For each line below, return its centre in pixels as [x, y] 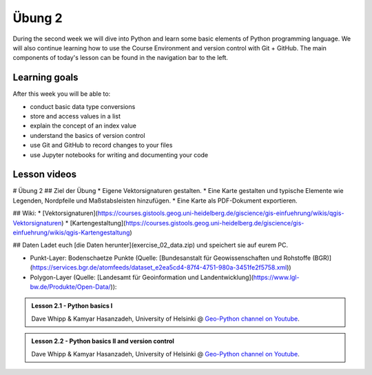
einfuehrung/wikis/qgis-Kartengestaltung [71, 233]
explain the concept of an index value [83, 126]
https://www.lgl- [276, 277]
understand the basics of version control [87, 135]
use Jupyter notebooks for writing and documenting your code [119, 154]
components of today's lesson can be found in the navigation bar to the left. [121, 58]
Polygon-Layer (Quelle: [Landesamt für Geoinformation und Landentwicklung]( [142, 277]
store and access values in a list [75, 116]
